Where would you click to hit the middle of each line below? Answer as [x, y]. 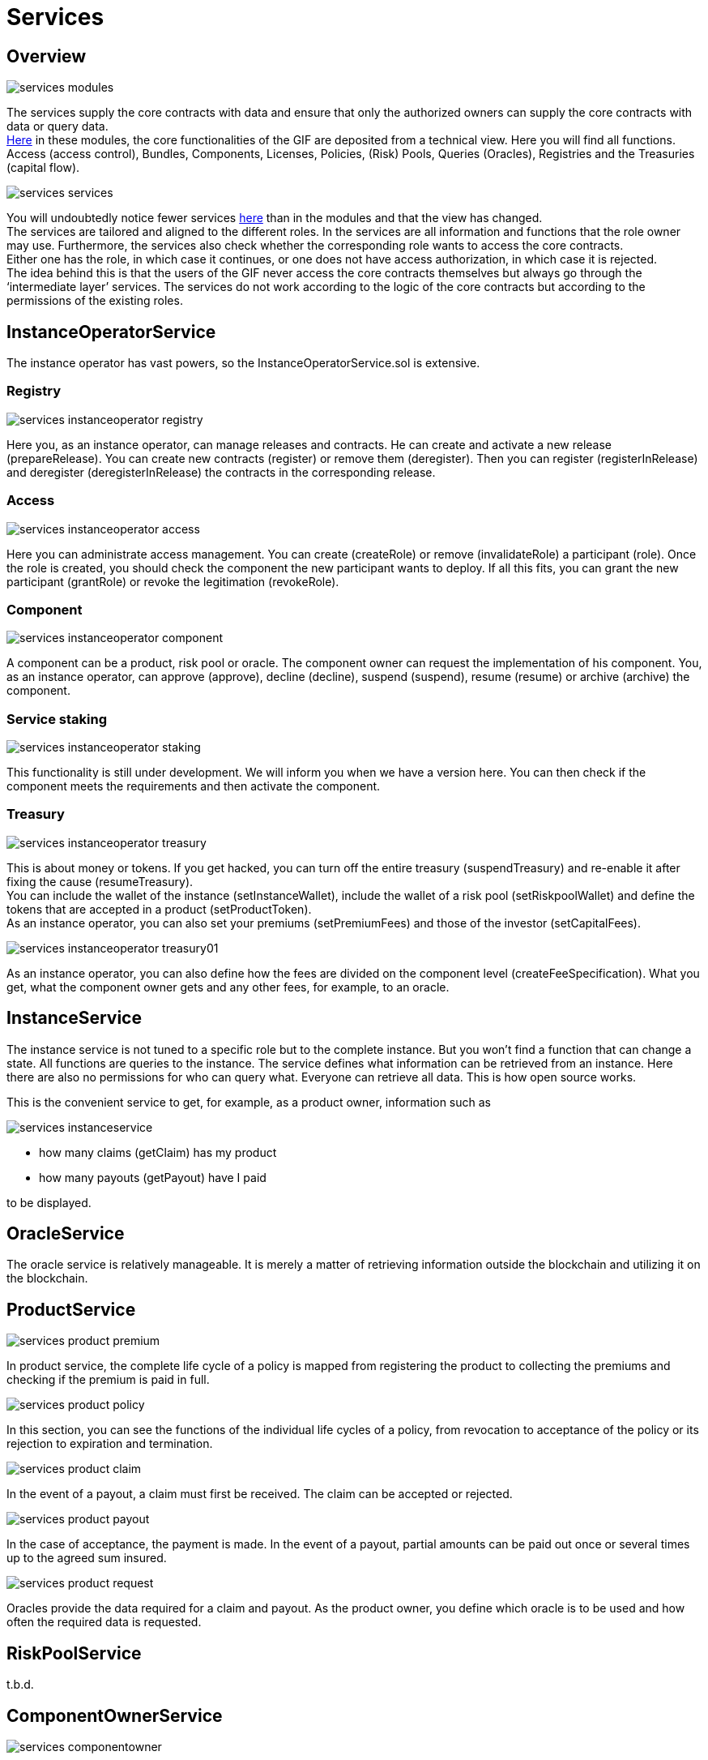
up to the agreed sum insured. [87, 1558]
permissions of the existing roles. [95, 301]
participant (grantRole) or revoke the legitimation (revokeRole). [173, 581]
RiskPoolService [74, 1653]
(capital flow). [43, 168]
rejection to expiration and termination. [110, 1444]
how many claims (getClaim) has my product [158, 1152]
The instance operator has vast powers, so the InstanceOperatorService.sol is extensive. [243, 363]
